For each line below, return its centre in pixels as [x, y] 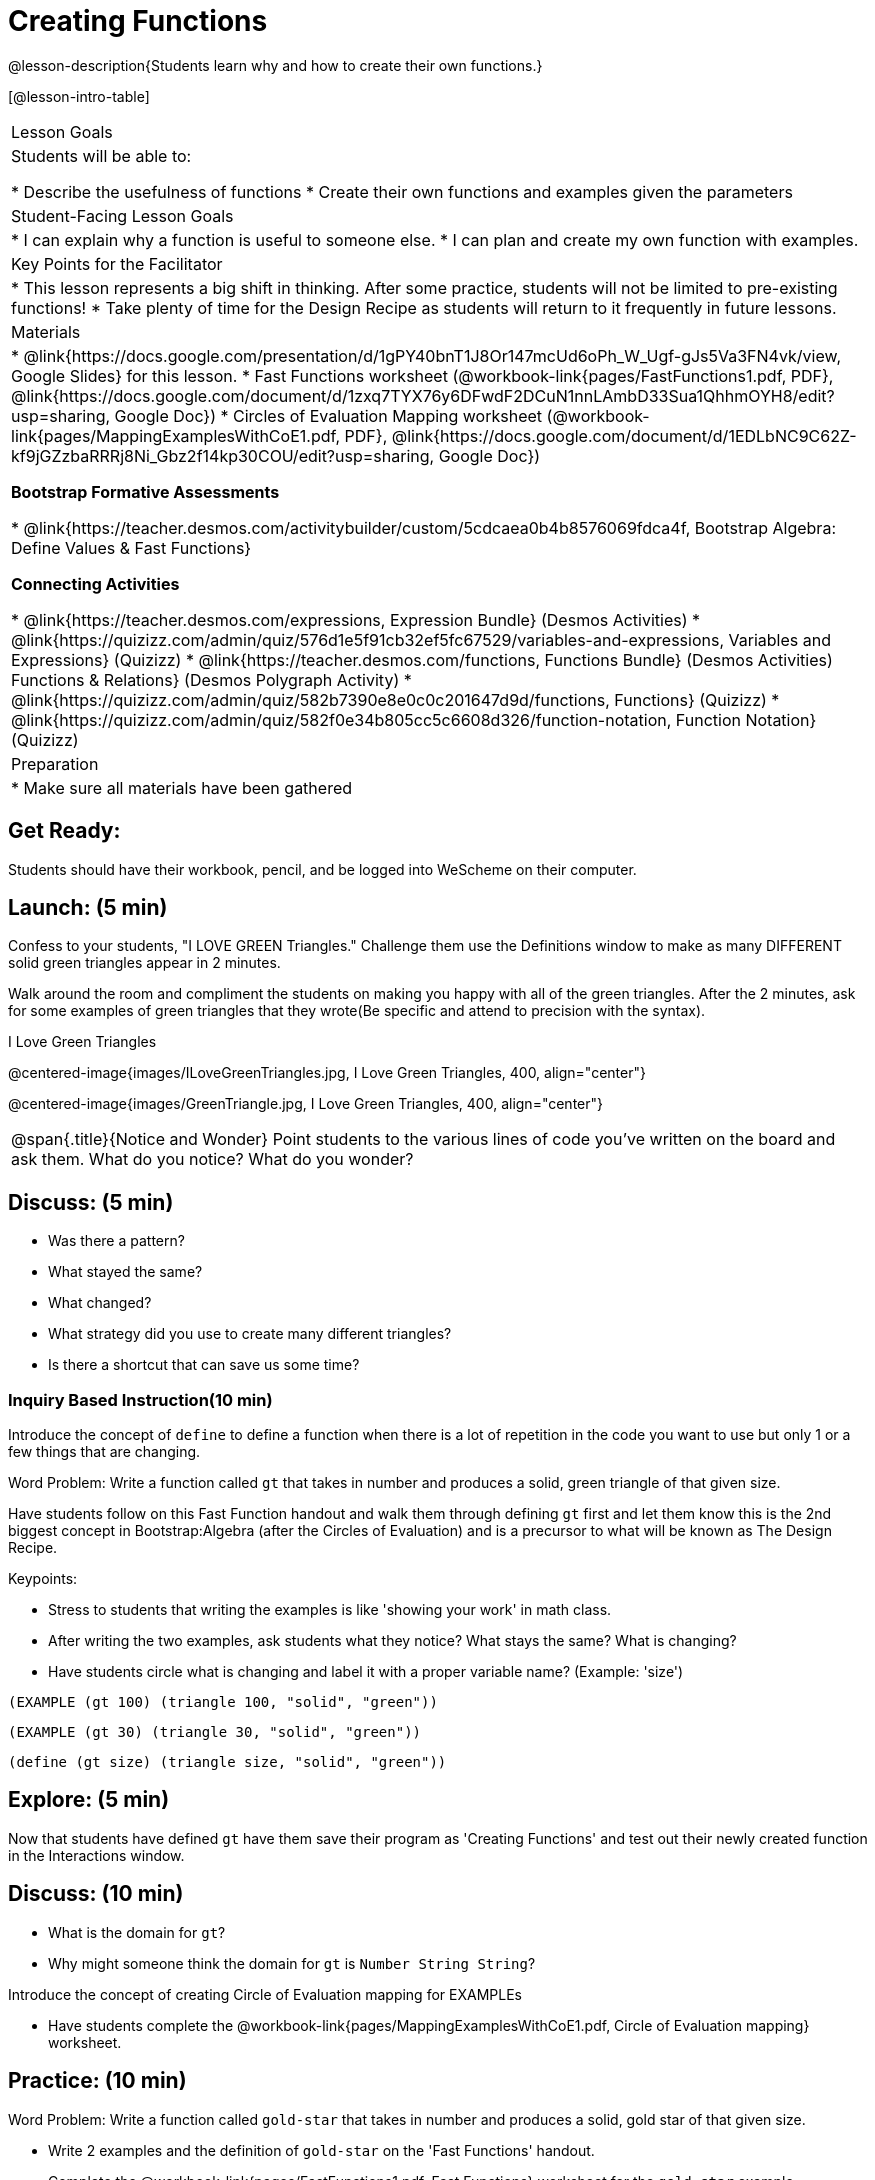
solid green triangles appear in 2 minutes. [144, 963]
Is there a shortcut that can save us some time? [204, 1365]
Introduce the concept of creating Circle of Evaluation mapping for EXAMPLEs [265, 1994]
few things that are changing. [104, 1452]
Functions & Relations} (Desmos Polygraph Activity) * [211, 679]
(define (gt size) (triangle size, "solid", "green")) [227, 1762]
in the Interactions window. [96, 1855]
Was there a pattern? [116, 1241]
